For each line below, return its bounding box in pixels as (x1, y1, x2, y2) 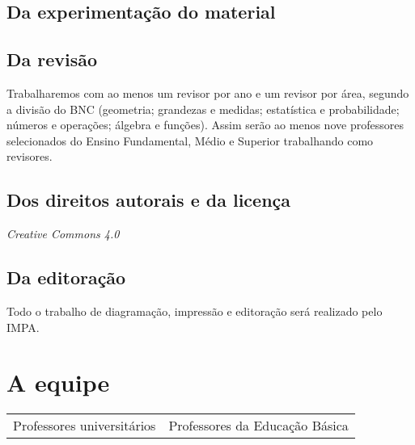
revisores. (6, 148, 53, 165)
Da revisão (6, 47, 98, 72)
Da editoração (6, 265, 126, 290)
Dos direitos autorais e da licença (6, 187, 291, 212)
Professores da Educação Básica (168, 416, 349, 435)
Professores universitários (13, 416, 156, 435)
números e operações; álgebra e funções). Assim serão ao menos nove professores (6, 116, 404, 133)
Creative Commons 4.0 (6, 225, 120, 242)
